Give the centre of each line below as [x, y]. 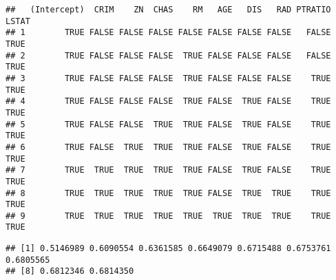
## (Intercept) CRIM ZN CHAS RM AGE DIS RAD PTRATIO [168, 10]
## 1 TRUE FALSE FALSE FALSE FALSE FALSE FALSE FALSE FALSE [168, 33]
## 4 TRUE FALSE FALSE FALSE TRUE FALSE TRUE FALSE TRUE [168, 101]
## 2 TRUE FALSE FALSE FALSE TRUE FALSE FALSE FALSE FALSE [168, 55]
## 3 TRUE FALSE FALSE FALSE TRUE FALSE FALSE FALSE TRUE [168, 78]
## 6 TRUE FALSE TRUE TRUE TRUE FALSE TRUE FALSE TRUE [168, 147]
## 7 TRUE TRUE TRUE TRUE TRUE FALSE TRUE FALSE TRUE [168, 170]
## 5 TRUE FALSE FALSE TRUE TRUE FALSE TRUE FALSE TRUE [168, 124]
